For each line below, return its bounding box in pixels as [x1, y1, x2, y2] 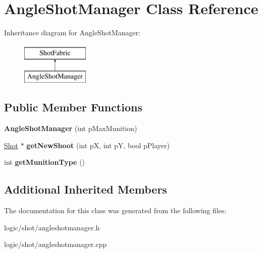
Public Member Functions [4, 99, 142, 115]
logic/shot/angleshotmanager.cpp [4, 239, 107, 249]
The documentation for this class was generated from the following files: [4, 205, 227, 216]
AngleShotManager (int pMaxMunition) [4, 123, 137, 134]
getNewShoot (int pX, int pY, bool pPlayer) [26, 140, 170, 150]
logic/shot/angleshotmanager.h [4, 222, 100, 232]
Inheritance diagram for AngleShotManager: [4, 27, 141, 38]
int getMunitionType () [4, 157, 85, 167]
